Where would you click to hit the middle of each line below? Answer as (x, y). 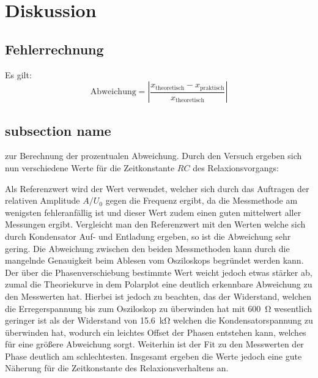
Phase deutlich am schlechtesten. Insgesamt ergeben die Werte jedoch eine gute (153, 356)
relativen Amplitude (43, 200)
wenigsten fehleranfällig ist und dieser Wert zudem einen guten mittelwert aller (153, 212)
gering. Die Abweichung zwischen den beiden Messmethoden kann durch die (147, 248)
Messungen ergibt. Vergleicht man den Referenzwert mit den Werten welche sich (155, 224)
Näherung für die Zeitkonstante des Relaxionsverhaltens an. (117, 368)
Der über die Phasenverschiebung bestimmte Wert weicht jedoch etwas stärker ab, (159, 272)
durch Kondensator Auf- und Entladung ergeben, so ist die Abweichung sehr (148, 236)
